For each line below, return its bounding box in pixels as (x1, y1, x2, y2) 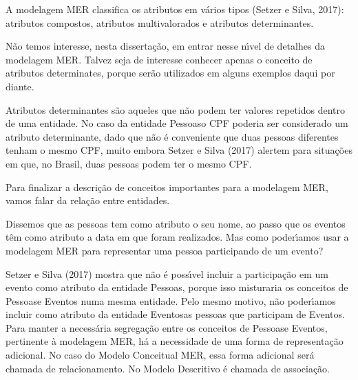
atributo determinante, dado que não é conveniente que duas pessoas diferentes (6, 129, 339, 143)
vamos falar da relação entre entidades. (6, 193, 170, 208)
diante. (6, 79, 34, 93)
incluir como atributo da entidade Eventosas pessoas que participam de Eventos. (6, 307, 345, 321)
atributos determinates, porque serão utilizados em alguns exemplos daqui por (6, 66, 335, 80)
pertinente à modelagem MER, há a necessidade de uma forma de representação (6, 334, 344, 348)
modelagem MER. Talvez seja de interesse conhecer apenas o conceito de (6, 52, 313, 66)
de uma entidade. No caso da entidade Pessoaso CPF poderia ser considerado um (6, 116, 348, 130)
